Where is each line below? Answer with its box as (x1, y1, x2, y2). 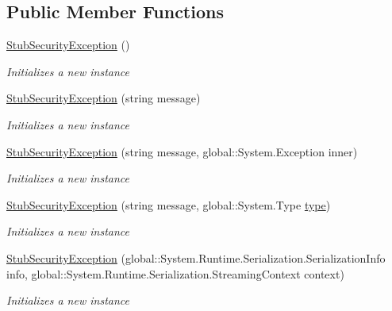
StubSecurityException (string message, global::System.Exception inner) (6, 143, 358, 159)
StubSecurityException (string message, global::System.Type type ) (6, 196, 331, 213)
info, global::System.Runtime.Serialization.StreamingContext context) (6, 265, 344, 282)
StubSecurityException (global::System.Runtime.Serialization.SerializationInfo (6, 249, 386, 266)
